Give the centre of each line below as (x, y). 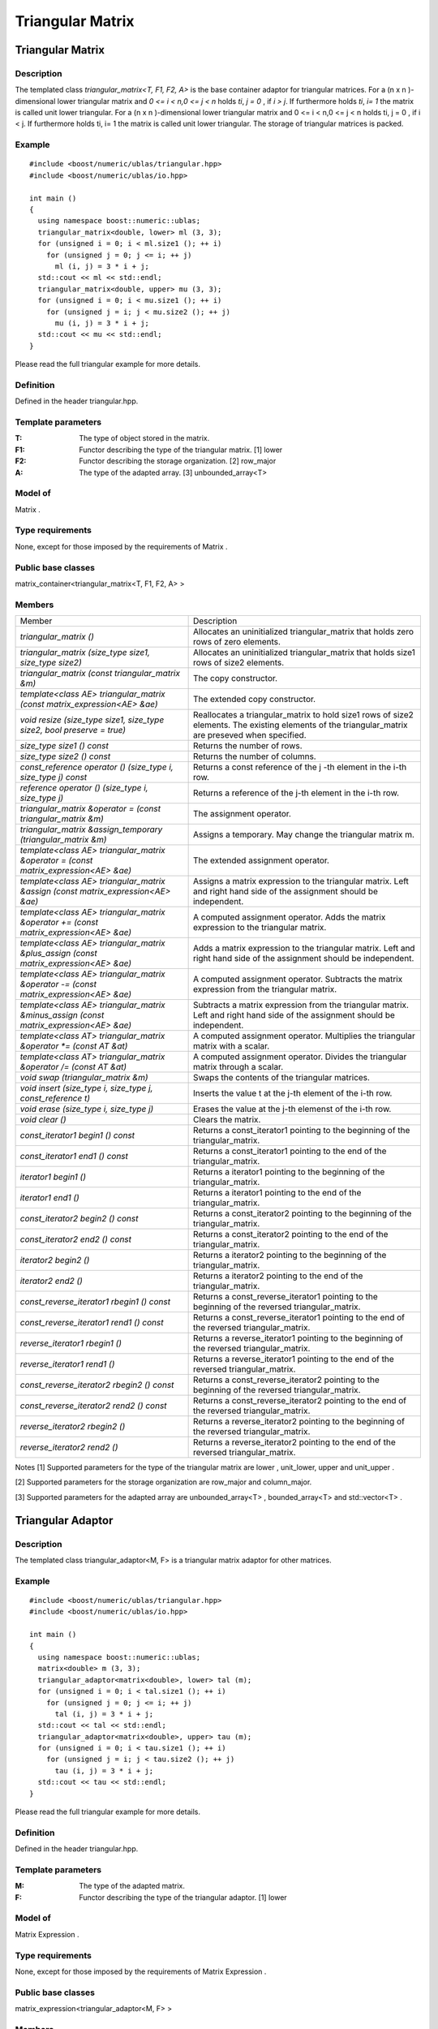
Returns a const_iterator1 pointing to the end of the (290, 1151)
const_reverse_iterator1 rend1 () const (92, 1323)
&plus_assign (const (58, 954)
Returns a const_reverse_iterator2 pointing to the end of (300, 1401)
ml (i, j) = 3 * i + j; (102, 266)
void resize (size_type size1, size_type (92, 720)
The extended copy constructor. (254, 700)
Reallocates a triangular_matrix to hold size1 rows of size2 (303, 715)
